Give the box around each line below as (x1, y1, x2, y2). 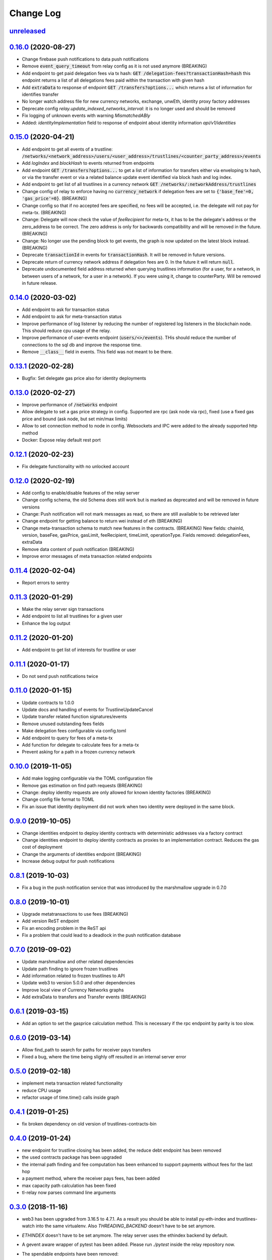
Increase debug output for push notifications (22, 858, 115, 864)
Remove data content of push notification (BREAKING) (22, 546, 134, 552)
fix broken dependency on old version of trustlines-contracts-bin (22, 1120, 157, 1126)
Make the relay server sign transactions (22, 606, 104, 612)
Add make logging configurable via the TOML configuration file (22, 775, 153, 781)
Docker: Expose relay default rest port (22, 436, 101, 443)
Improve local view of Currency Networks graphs (22, 987, 124, 993)
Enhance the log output (22, 620, 71, 626)
